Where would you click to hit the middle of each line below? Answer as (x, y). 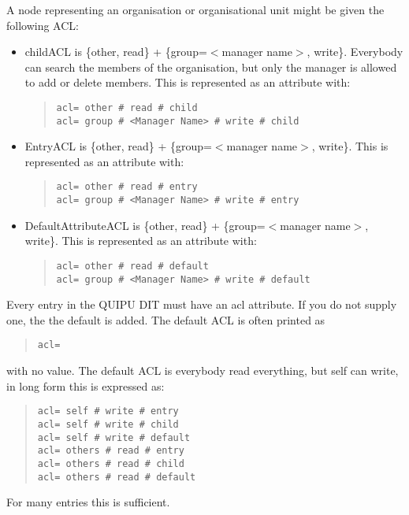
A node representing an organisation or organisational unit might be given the (195, 9)
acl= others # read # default (117, 477)
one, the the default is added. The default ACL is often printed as (166, 319)
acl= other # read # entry (127, 187)
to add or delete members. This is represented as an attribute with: (188, 82)
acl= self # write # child (108, 424)
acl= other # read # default (132, 266)
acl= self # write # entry (108, 411)
